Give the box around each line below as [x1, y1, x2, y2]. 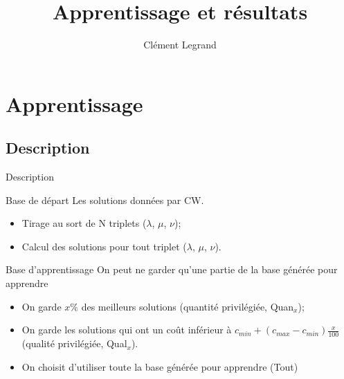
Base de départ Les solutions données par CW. [6, 192, 204, 207]
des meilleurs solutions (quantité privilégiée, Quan [81, 299, 294, 313]
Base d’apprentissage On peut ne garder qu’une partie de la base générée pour [6, 262, 338, 277]
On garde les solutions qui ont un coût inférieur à [21, 322, 232, 337]
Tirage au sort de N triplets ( [21, 216, 147, 230]
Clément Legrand [143, 37, 217, 52]
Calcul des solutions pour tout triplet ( [21, 239, 187, 253]
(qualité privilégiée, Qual [21, 336, 127, 351]
